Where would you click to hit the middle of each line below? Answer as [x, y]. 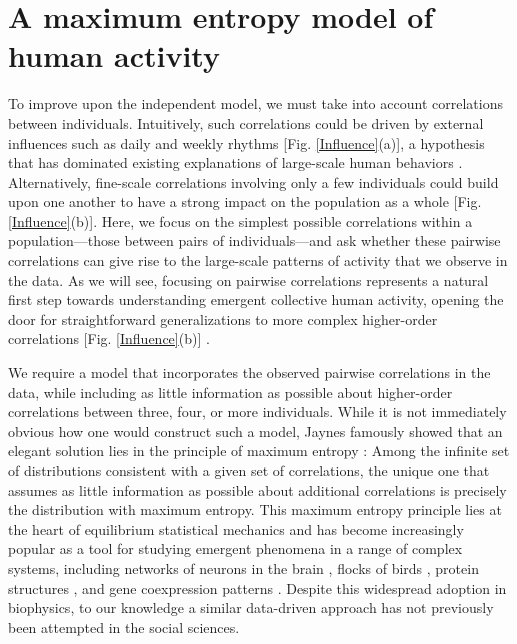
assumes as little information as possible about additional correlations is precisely [257, 489]
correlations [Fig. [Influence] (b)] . [109, 338]
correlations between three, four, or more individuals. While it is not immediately [257, 411]
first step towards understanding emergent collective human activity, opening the [256, 299]
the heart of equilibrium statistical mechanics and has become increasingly [236, 528]
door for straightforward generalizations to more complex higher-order [223, 318]
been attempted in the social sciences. [124, 626]
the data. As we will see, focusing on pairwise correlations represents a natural [248, 279]
